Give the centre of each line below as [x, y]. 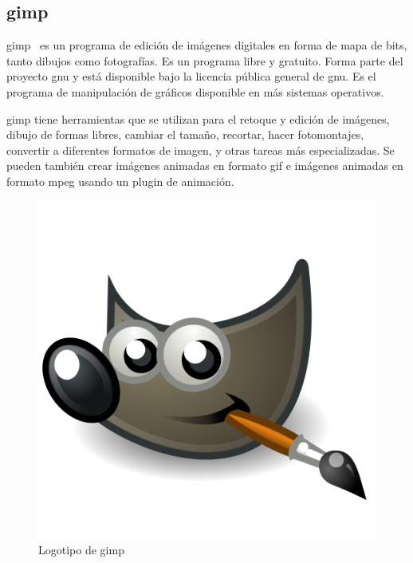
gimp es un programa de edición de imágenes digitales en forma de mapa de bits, [207, 45]
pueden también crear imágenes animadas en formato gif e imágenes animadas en [205, 165]
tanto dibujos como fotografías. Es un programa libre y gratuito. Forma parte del [205, 60]
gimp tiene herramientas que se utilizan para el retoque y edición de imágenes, [198, 118]
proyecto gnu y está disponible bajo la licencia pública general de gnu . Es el [191, 76]
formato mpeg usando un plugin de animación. [120, 181]
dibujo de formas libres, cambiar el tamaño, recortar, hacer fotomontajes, [185, 134]
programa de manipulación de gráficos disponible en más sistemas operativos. [195, 91]
